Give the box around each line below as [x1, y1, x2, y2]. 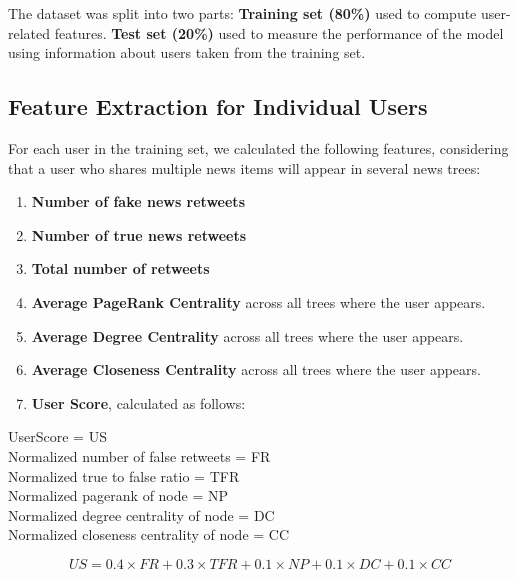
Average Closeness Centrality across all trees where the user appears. [31, 359, 481, 380]
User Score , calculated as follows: [31, 392, 246, 413]
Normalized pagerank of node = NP [8, 485, 229, 506]
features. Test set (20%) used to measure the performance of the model [54, 22, 504, 43]
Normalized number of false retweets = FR [8, 445, 271, 466]
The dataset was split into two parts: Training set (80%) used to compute [8, 3, 477, 23]
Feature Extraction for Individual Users [8, 91, 428, 122]
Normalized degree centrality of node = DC [8, 504, 275, 525]
